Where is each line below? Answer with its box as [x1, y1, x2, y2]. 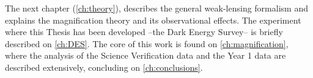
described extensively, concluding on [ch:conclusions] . [5, 60, 203, 73]
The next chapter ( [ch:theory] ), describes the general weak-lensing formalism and [5, 2, 308, 14]
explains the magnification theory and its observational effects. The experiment [5, 13, 301, 26]
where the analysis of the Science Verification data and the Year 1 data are [5, 49, 286, 62]
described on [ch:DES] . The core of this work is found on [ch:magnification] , [5, 37, 289, 50]
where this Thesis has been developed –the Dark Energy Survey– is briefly [5, 25, 283, 38]
